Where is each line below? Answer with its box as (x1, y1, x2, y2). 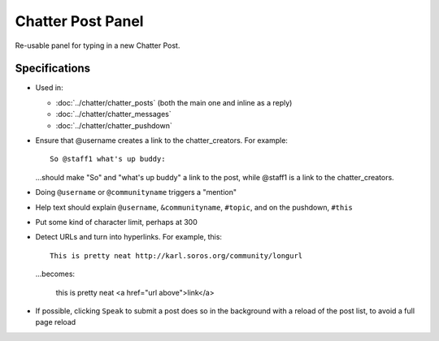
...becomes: (35, 269, 76, 279)
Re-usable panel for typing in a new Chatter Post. (15, 41, 180, 50)
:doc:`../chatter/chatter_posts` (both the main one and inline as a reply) (55, 97, 293, 107)
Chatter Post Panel (15, 12, 144, 30)
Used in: (35, 83, 64, 93)
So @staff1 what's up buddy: (50, 154, 166, 164)
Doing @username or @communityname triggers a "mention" (35, 188, 237, 197)
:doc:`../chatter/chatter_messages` (55, 110, 172, 119)
